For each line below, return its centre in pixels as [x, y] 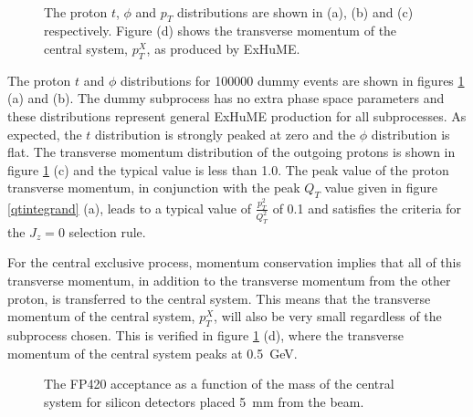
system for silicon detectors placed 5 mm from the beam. [204, 401]
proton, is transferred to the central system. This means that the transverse [219, 298]
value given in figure [381, 188]
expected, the [45, 134]
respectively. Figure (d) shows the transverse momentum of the [221, 31]
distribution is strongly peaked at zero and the [226, 134]
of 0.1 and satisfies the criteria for [367, 208]
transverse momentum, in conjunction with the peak [154, 188]
